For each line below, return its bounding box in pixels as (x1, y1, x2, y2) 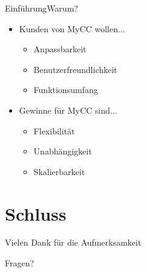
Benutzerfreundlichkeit (33, 63, 118, 75)
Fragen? (5, 257, 35, 269)
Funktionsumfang (33, 83, 98, 96)
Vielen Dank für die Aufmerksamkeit (5, 236, 142, 249)
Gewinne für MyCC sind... (19, 103, 118, 116)
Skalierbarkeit (33, 165, 85, 178)
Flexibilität (33, 124, 75, 137)
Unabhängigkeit (33, 145, 92, 157)
